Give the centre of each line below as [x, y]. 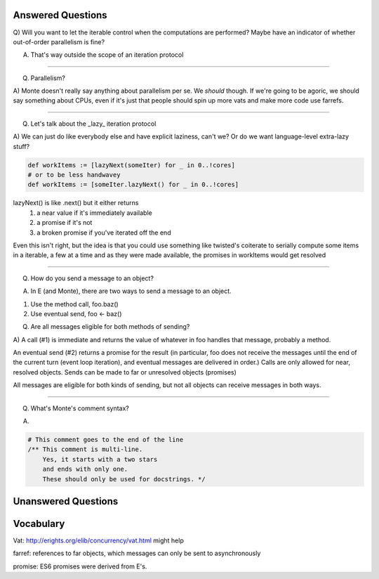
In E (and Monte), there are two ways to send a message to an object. [131, 291]
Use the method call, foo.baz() [74, 304]
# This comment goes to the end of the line [106, 440]
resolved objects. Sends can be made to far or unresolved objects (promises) [125, 372]
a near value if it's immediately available [94, 213]
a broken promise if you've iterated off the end [104, 233]
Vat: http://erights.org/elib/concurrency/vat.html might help [98, 540]
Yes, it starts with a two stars [100, 459]
